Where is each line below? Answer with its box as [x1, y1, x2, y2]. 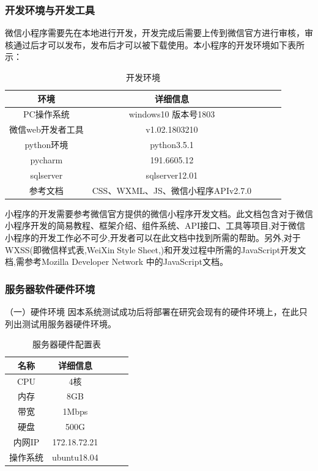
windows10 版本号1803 [128, 108, 215, 121]
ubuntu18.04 [52, 450, 98, 463]
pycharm [30, 153, 63, 166]
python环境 [24, 138, 68, 151]
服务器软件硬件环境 [5, 281, 95, 296]
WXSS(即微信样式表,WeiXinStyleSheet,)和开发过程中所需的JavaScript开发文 [5, 243, 306, 256]
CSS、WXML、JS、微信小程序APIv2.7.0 [92, 184, 252, 196]
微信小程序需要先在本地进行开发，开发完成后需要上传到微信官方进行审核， [5, 26, 305, 39]
